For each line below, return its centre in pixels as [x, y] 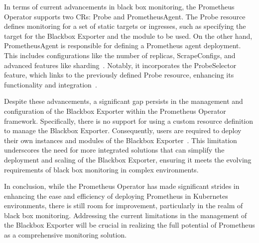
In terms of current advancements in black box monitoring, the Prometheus [119, 6]
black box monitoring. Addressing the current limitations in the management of [126, 215]
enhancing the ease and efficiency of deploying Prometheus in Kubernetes [116, 196]
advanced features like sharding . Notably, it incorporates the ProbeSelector [120, 65]
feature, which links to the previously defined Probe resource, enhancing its [119, 75]
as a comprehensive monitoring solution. [65, 235]
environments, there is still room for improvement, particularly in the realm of [124, 205]
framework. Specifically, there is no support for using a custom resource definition [129, 121]
